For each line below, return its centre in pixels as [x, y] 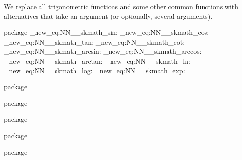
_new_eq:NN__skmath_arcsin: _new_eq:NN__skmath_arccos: [103, 51]
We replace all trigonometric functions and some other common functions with [121, 6]
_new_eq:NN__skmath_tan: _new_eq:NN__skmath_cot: [94, 41]
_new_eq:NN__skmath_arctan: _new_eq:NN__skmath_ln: [97, 60]
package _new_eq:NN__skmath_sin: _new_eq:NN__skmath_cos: [107, 32]
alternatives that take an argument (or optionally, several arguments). [108, 16]
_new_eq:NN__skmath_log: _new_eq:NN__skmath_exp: [94, 70]
